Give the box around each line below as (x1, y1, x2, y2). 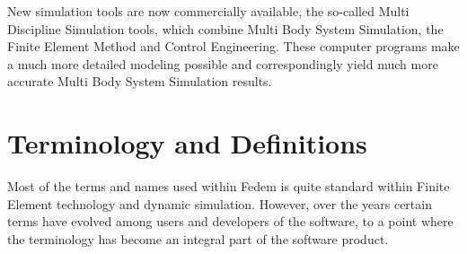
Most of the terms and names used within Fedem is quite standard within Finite (7, 177, 450, 196)
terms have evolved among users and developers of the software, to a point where (7, 212, 454, 231)
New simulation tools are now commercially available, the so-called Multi (7, 2, 410, 20)
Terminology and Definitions (7, 125, 367, 162)
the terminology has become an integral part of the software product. (7, 229, 389, 248)
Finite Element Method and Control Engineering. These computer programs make (7, 37, 460, 56)
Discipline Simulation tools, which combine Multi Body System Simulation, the (7, 19, 444, 38)
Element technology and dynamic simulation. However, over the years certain (7, 194, 432, 213)
